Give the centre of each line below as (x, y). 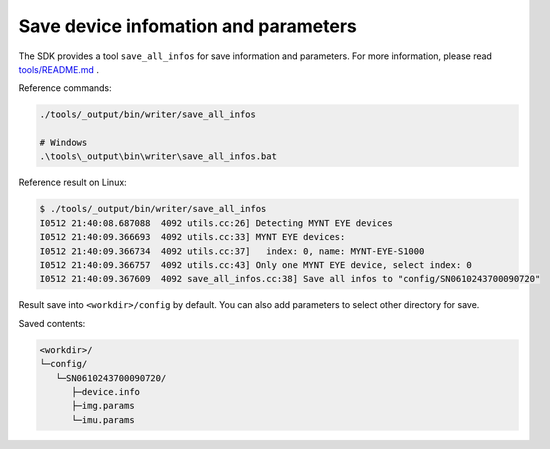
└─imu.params (103, 419)
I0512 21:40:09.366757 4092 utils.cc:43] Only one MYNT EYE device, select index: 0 (255, 265)
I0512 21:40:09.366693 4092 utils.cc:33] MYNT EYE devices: (192, 237)
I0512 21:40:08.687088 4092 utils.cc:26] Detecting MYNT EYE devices (216, 223)
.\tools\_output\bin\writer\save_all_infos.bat (158, 156)
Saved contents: (52, 323)
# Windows (63, 143)
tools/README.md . (59, 69)
